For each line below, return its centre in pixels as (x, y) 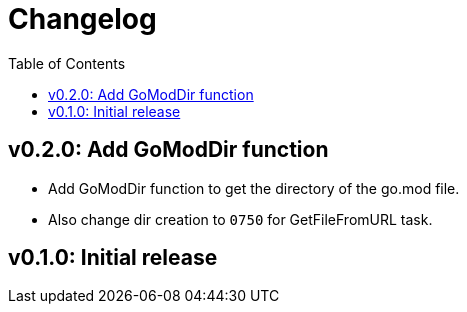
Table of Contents (67, 63)
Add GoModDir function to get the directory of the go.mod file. (254, 188)
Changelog (82, 19)
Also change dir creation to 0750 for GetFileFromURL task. (240, 219)
